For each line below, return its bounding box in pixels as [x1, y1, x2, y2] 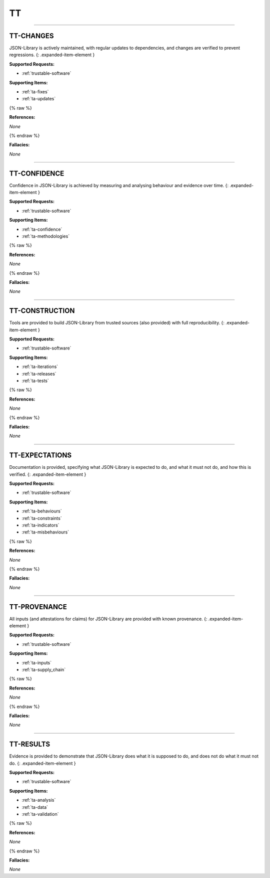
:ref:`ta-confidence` [21, 226, 62, 232]
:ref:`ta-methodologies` [21, 233, 70, 239]
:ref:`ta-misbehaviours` [21, 529, 69, 535]
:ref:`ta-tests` [21, 378, 49, 384]
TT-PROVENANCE [9, 602, 67, 611]
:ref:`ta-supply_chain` [21, 666, 66, 672]
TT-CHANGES [9, 32, 54, 40]
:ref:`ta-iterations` [21, 364, 58, 370]
